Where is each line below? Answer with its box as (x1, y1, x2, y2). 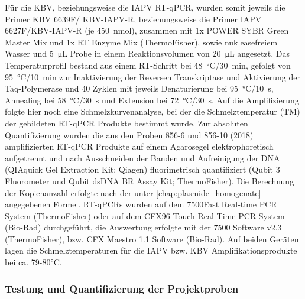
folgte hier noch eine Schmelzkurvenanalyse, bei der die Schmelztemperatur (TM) (5, 105, 300, 118)
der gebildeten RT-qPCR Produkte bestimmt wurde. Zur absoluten (5, 116, 248, 129)
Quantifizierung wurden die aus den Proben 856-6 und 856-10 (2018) (5, 128, 254, 141)
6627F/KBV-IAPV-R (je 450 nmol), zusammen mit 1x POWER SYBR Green (5, 24, 289, 37)
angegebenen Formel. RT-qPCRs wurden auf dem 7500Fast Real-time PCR (5, 198, 277, 210)
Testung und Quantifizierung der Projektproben (5, 281, 239, 295)
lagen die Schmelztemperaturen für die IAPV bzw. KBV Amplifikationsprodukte (5, 244, 297, 256)
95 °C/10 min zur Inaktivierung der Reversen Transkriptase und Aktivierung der (5, 70, 300, 83)
